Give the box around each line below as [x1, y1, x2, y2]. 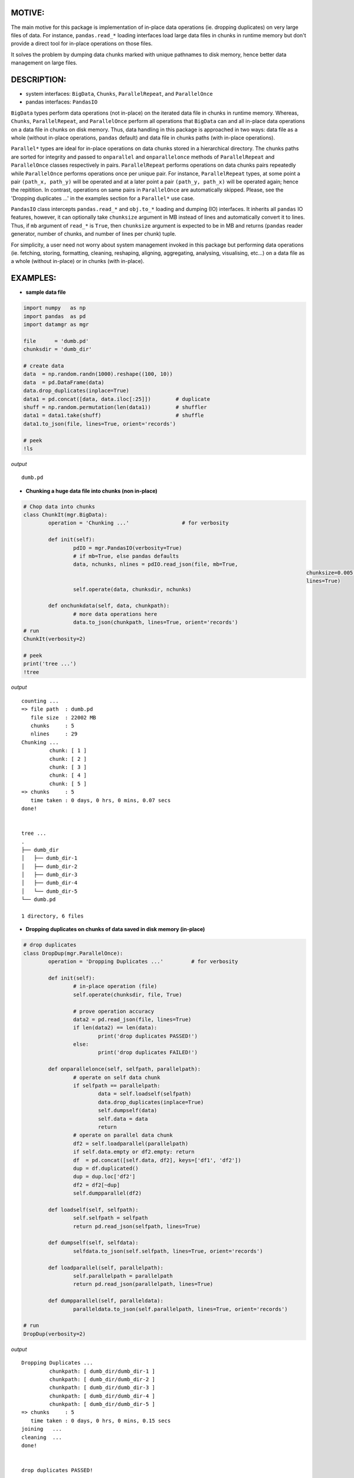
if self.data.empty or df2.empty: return [73, 1149, 195, 1155]
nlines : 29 [30, 731, 78, 737]
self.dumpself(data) [97, 1107, 158, 1114]
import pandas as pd [23, 313, 86, 319]
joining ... [21, 1425, 62, 1432]
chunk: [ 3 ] [49, 764, 87, 770]
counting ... [21, 698, 59, 704]
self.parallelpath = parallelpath [73, 1273, 173, 1279]
